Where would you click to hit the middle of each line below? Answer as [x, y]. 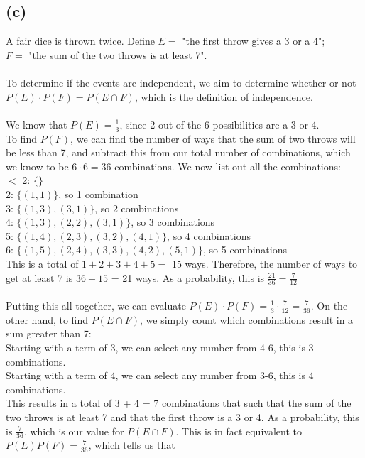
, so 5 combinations [245, 250]
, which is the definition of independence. [224, 96]
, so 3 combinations [173, 222]
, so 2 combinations [137, 208]
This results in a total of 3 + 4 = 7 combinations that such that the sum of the [179, 403]
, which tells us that [132, 445]
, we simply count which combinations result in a [247, 319]
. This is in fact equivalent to [239, 431]
